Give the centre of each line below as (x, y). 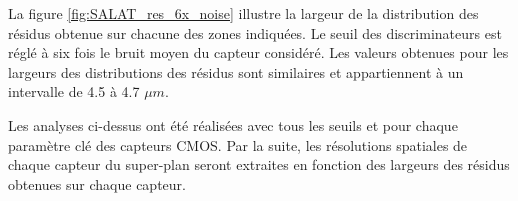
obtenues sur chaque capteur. (97, 183)
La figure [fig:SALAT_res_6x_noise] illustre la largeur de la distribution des (243, 13)
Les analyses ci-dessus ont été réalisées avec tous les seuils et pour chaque (233, 124)
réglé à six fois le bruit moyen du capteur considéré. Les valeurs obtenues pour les (258, 52)
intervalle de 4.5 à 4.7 (74, 91)
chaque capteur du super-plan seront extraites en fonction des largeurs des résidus (259, 164)
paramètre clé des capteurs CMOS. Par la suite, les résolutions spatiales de (238, 144)
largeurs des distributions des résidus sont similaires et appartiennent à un (236, 71)
